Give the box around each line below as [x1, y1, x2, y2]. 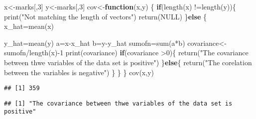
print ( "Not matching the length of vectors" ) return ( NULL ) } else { [4, 11, 207, 21]
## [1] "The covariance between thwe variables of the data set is [4, 100, 233, 107]
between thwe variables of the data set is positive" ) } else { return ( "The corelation [4, 57, 252, 67]
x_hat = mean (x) [4, 21, 54, 31]
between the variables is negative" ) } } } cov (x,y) [4, 67, 154, 77]
